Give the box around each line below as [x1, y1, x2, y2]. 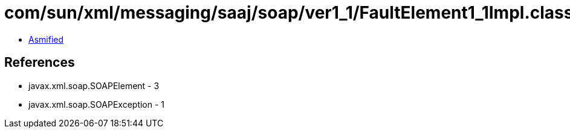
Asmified [28, 34, 64, 45]
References [4, 55, 75, 70]
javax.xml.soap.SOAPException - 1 [28, 99, 165, 110]
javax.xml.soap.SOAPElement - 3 [28, 80, 160, 91]
